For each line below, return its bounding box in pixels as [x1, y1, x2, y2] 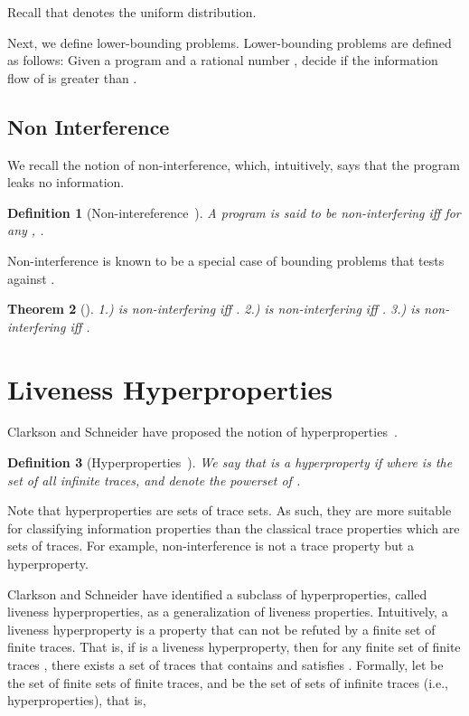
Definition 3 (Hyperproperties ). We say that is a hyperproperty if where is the [7, 453, 453, 472]
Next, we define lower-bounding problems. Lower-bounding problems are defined [7, 33, 452, 52]
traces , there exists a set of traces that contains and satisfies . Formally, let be [7, 655, 444, 674]
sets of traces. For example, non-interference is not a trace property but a [7, 536, 414, 555]
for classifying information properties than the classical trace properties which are [7, 518, 460, 537]
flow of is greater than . [7, 68, 137, 87]
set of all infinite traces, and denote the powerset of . [7, 470, 301, 489]
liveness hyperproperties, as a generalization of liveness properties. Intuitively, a [7, 602, 448, 621]
